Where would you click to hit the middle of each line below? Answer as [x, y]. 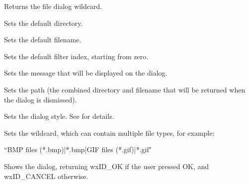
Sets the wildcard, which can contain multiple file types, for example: [109, 133]
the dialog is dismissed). [41, 99]
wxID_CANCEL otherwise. [46, 176]
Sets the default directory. [43, 23]
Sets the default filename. [43, 40]
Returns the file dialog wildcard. [53, 6]
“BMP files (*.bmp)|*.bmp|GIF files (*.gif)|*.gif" [78, 149]
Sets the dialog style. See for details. [59, 116]
